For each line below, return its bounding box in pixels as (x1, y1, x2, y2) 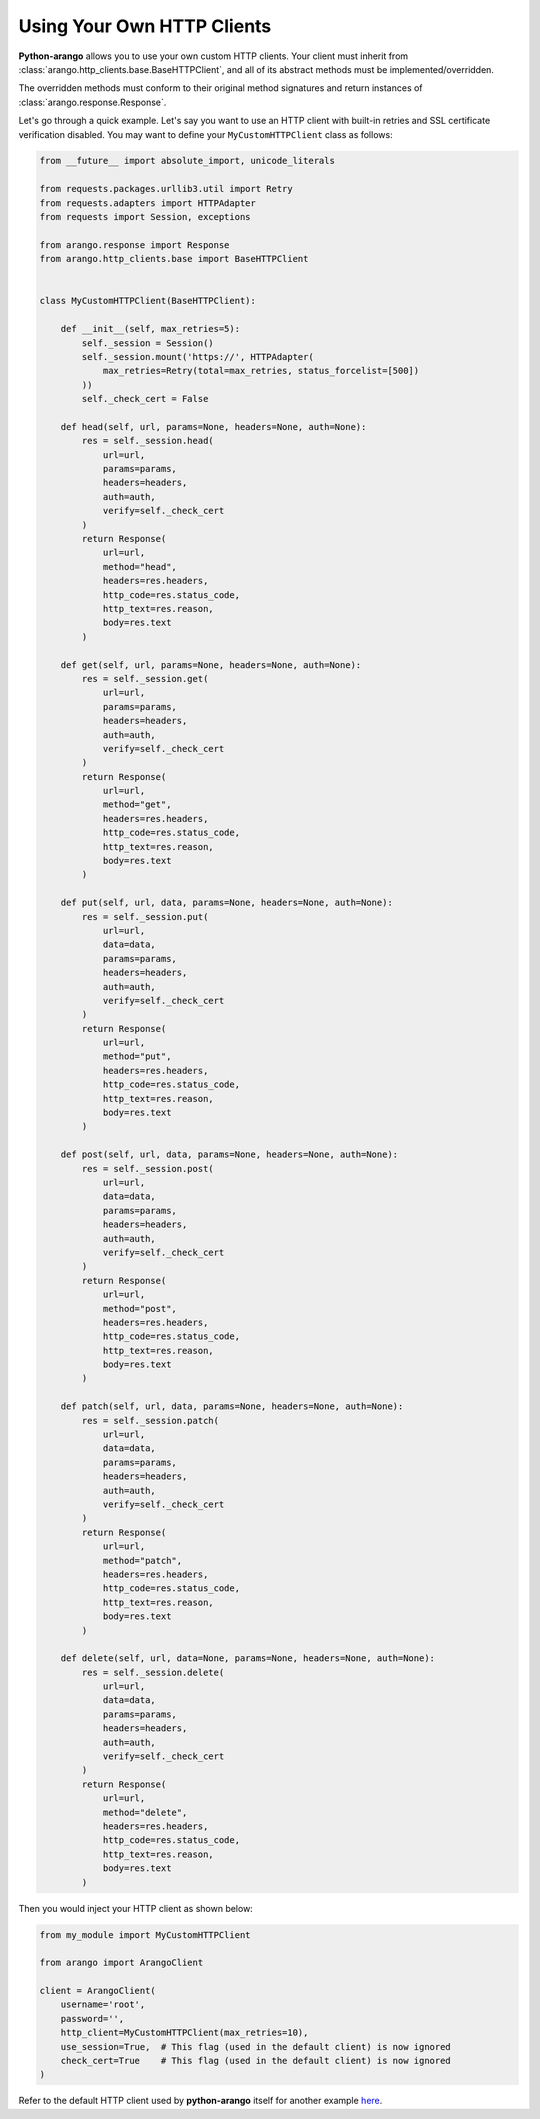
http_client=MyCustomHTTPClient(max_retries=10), (60, 2027, 309, 2039)
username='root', (60, 1999, 146, 2010)
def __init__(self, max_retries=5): (60, 323, 240, 335)
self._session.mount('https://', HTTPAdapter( (81, 351, 314, 362)
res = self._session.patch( (81, 1415, 220, 1426)
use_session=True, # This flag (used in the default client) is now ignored (60, 2041, 452, 2052)
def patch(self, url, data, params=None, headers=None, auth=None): (60, 1401, 404, 1412)
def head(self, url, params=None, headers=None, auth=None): (60, 421, 367, 432)
